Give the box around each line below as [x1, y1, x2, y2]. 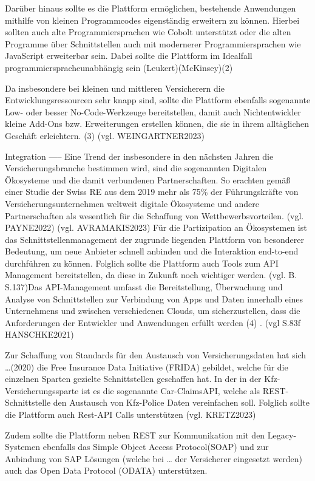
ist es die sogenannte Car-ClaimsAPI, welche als [81, 384, 260, 397]
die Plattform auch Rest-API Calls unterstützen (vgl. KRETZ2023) [5, 408, 256, 420]
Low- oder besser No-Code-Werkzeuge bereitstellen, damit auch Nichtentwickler [5, 105, 301, 118]
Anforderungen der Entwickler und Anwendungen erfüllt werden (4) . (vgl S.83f [5, 316, 301, 329]
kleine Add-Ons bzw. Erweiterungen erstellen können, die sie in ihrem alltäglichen [5, 117, 310, 130]
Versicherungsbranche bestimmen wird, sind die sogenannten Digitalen [5, 162, 267, 174]
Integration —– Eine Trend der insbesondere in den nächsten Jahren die [5, 149, 274, 162]
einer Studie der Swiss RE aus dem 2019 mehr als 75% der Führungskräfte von [5, 185, 299, 198]
